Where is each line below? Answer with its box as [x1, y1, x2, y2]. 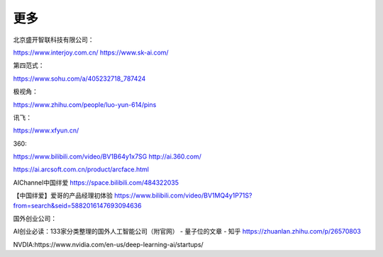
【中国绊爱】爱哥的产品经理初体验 [13, 191, 113, 200]
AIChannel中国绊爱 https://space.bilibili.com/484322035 [13, 178, 179, 187]
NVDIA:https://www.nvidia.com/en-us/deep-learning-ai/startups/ [13, 240, 204, 249]
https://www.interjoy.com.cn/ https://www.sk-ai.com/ [13, 48, 170, 57]
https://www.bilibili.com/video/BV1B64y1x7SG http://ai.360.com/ [13, 152, 202, 161]
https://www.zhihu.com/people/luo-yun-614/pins [13, 100, 157, 109]
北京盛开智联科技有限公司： [13, 35, 94, 44]
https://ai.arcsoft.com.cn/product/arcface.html [13, 165, 149, 173]
